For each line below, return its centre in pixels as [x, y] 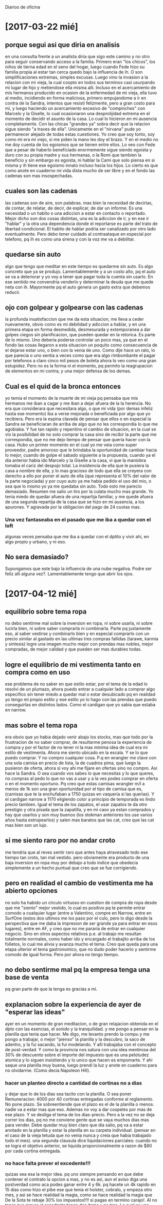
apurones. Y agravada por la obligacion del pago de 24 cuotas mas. [73, 507]
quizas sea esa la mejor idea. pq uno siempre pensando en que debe [74, 1174]
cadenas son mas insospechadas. [39, 176]
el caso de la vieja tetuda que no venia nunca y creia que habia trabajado [78, 1135]
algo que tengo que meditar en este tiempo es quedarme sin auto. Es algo [79, 266]
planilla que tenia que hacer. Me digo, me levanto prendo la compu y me [77, 1034]
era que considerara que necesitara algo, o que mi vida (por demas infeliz [79, 408]
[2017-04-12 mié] [41, 594]
